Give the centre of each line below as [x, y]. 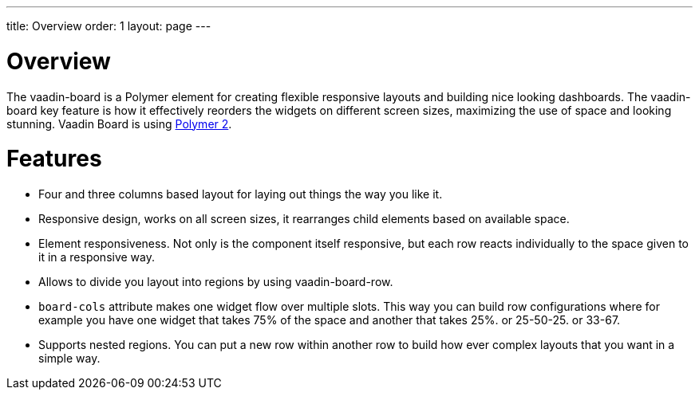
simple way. [69, 358]
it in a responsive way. [97, 257]
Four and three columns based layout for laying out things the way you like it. [241, 194]
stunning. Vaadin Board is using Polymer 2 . [119, 124]
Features [54, 159]
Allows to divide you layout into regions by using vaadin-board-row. [216, 282]
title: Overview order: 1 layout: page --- [109, 26]
